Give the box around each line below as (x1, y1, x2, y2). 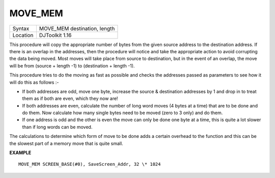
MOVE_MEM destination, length (39, 25, 115, 32)
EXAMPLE (9, 150, 32, 156)
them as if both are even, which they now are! (22, 95, 118, 101)
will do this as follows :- (9, 79, 59, 85)
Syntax (12, 25, 30, 32)
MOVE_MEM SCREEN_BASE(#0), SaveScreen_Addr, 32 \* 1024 (18, 161, 161, 167)
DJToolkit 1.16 (39, 31, 72, 39)
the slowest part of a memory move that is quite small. (9, 140, 123, 147)
